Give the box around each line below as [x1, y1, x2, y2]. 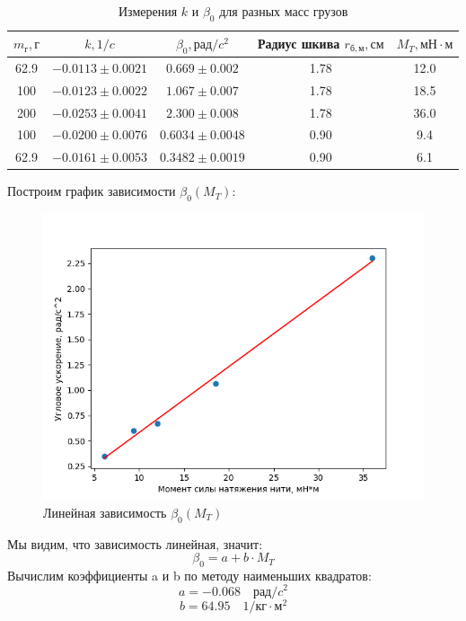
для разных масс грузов [219, 2, 348, 20]
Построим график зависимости [7, 182, 176, 200]
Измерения [118, 2, 178, 20]
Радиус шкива [257, 33, 340, 52]
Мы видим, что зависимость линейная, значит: [7, 534, 263, 553]
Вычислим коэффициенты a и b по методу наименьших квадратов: [7, 565, 372, 584]
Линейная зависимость [43, 502, 167, 521]
